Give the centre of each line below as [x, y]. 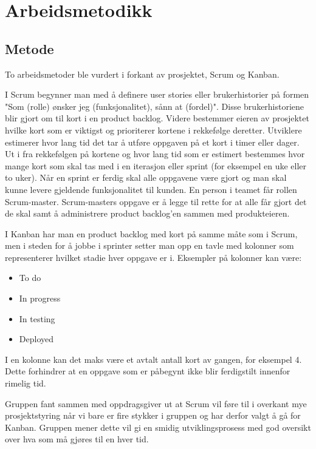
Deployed [36, 339]
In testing [37, 318]
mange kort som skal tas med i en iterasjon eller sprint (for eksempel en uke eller [156, 165]
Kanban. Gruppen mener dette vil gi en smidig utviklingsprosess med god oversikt [158, 427]
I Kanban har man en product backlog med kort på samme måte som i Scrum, [151, 233]
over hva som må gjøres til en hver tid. [77, 439]
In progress [40, 298]
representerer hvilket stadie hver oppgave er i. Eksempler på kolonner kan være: [153, 257]
